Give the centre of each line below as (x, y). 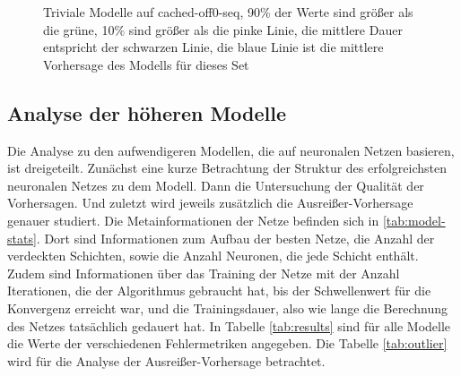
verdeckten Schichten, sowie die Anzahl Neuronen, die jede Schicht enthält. (213, 256)
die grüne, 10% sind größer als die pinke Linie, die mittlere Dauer (223, 29)
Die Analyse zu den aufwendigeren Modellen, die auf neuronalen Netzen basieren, (231, 150)
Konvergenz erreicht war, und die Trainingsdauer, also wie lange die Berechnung (228, 308)
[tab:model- (414, 220)
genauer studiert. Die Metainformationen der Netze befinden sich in (193, 220)
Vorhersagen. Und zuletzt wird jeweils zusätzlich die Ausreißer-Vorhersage (210, 203)
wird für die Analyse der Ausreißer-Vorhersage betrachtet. (166, 360)
